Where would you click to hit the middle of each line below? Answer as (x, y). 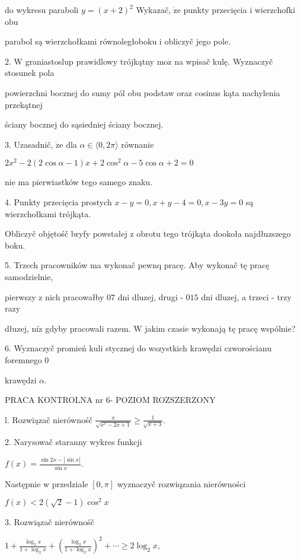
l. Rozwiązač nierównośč (49, 419)
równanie (138, 144)
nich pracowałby (75, 296)
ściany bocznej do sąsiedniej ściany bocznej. (84, 124)
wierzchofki (275, 9)
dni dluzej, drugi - (150, 296)
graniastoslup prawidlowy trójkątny (90, 61)
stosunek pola (30, 73)
